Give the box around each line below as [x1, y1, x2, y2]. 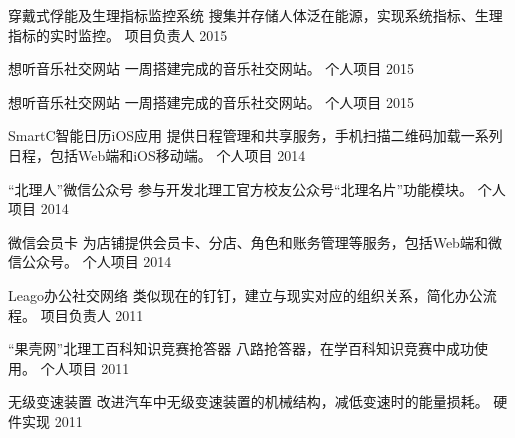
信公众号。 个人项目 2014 [8, 251, 172, 272]
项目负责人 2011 [40, 304, 144, 325]
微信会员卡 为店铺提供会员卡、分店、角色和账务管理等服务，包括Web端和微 [8, 231, 502, 252]
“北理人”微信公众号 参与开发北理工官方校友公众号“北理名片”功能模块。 [8, 178, 474, 199]
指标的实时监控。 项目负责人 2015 [8, 24, 228, 45]
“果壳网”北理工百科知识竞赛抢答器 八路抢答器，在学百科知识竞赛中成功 [8, 338, 474, 359]
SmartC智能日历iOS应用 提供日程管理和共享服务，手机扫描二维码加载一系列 [8, 125, 503, 146]
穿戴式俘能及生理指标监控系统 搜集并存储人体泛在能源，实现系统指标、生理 [8, 5, 503, 25]
